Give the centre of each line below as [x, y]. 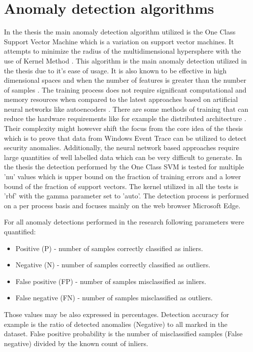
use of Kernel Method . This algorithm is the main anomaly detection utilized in [126, 60]
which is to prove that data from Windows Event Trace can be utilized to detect [125, 138]
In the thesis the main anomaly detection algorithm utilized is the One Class [120, 32]
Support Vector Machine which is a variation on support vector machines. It [119, 41]
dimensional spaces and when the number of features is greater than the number [125, 80]
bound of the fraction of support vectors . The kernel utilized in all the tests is [121, 186]
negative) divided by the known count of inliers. [76, 343]
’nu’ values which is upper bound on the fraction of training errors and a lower [123, 176]
